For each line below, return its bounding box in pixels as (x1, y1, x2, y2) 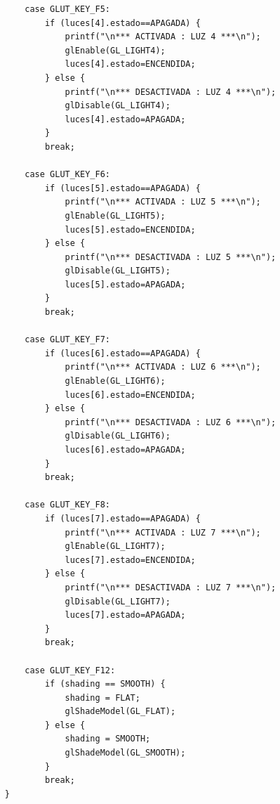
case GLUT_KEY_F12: (25, 665, 116, 675)
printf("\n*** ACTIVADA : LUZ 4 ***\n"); (65, 32, 261, 42)
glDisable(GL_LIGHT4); (65, 100, 171, 111)
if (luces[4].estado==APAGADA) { (44, 18, 201, 28)
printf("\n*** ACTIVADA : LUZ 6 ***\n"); (65, 362, 261, 372)
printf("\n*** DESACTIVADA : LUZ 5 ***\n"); (65, 252, 276, 262)
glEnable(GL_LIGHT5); (65, 210, 166, 221)
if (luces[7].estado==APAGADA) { (44, 513, 201, 524)
